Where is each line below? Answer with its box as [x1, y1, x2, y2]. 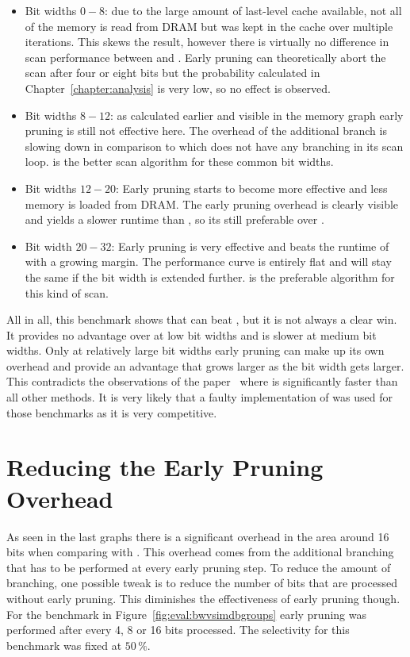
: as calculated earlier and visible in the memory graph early [110, 106, 404, 123]
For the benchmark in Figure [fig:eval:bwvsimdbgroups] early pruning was [6, 605, 366, 622]
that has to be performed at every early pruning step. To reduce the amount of [6, 559, 391, 575]
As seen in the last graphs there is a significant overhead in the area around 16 [6, 528, 389, 544]
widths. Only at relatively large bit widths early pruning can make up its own [6, 342, 385, 359]
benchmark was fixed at [6, 636, 122, 653]
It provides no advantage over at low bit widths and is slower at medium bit [6, 326, 377, 343]
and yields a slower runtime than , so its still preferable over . [25, 211, 324, 228]
